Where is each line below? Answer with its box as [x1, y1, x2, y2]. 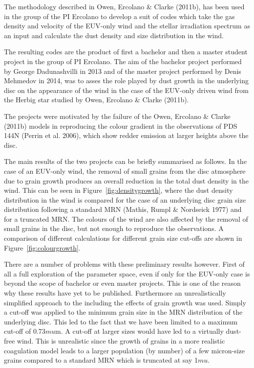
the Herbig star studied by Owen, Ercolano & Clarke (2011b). [4, 94, 189, 105]
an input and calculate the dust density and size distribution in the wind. [4, 30, 224, 40]
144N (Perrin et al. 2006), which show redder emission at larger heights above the [4, 130, 249, 140]
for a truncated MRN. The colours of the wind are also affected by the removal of [4, 213, 248, 224]
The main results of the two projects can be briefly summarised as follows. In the [4, 156, 247, 166]
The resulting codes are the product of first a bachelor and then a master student [4, 46, 248, 57]
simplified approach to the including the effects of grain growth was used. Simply [4, 297, 246, 307]
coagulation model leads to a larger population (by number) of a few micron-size [4, 345, 245, 355]
